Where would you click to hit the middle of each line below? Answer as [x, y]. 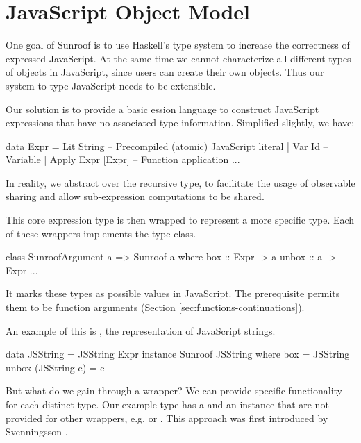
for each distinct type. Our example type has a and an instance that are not [167, 404]
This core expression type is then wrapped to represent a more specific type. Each [180, 220]
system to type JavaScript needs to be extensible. [111, 85]
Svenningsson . [37, 432]
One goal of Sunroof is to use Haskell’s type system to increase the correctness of [178, 45]
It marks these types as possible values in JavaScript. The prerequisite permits [173, 293]
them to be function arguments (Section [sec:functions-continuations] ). [155, 307]
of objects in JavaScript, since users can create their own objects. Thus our [165, 72]
